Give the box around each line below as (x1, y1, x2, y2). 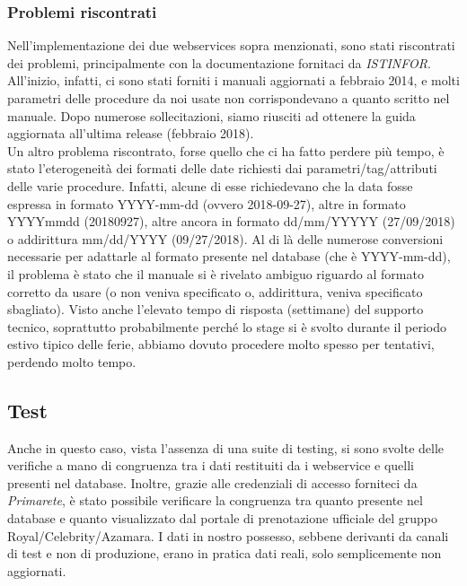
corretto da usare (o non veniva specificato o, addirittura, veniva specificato (7, 282, 423, 301)
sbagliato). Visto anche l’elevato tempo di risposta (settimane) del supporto (7, 300, 424, 319)
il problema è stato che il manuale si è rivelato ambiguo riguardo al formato (7, 264, 424, 283)
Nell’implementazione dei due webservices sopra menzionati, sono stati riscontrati (7, 36, 455, 55)
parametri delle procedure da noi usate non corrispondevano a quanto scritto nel (7, 89, 450, 107)
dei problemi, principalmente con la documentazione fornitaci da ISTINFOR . (7, 53, 431, 72)
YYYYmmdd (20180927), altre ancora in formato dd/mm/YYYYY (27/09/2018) (7, 212, 455, 231)
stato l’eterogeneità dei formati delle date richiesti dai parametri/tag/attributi (7, 159, 437, 178)
